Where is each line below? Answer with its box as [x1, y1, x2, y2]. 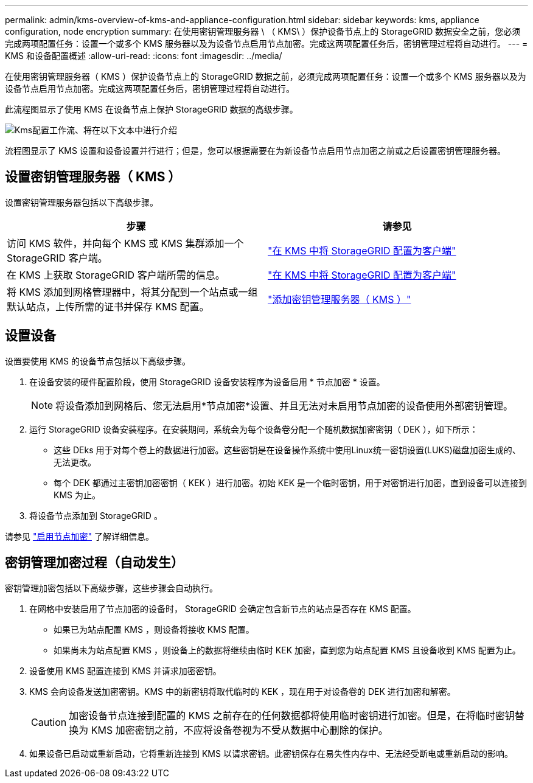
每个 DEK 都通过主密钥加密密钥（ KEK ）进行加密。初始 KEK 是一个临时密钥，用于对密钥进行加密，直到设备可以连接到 [54, 477, 528, 488]
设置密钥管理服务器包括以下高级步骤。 [5, 197, 158, 207]
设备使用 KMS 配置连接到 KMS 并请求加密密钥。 [29, 665, 221, 676]
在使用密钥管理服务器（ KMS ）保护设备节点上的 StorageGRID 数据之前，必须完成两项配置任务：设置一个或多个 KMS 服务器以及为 [5, 71, 526, 82]
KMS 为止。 [54, 489, 100, 500]
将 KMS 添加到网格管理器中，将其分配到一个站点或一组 [7, 285, 258, 298]
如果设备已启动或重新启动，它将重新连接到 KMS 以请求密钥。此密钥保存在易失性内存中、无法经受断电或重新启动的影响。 [29, 748, 513, 759]
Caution [31, 715, 67, 728]
